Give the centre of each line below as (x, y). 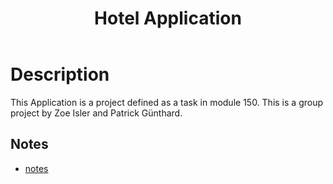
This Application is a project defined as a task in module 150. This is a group (167, 102)
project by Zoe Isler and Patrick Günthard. (96, 113)
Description (60, 74)
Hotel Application (168, 18)
